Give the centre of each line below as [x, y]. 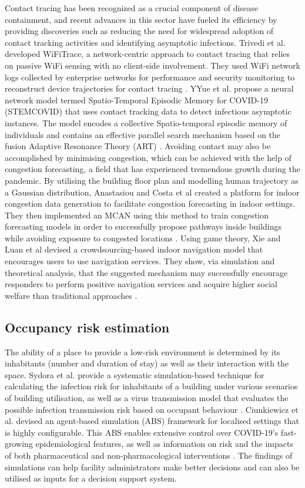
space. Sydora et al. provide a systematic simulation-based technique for [135, 374]
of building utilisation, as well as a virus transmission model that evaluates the [147, 398]
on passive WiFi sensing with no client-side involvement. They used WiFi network [152, 65]
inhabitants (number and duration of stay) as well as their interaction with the [147, 363]
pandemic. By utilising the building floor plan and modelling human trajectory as [152, 180]
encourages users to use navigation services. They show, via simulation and [140, 261]
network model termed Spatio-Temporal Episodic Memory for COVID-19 [136, 100]
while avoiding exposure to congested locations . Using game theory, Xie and [143, 238]
